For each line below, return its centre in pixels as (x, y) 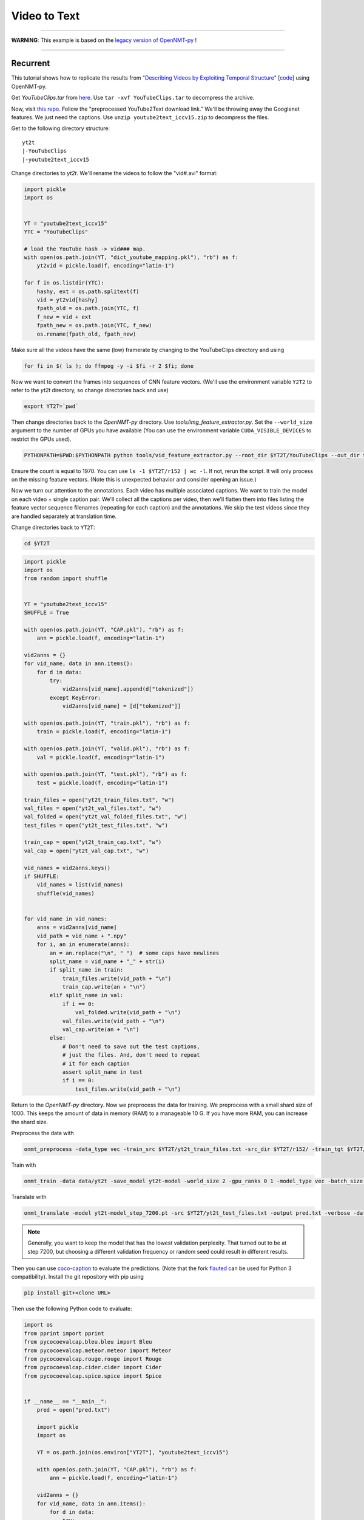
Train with (24, 1165)
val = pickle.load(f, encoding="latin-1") (101, 757)
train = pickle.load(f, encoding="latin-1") (104, 732)
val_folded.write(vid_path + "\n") (128, 1013)
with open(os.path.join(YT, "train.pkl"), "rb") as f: (107, 723)
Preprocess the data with (42, 1133)
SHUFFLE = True (46, 612)
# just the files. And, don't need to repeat (131, 1055)
